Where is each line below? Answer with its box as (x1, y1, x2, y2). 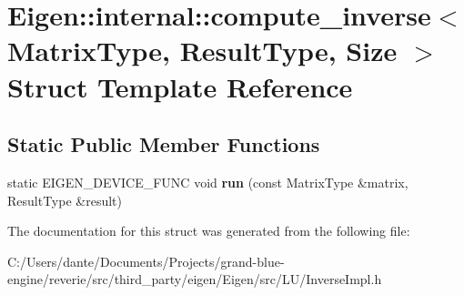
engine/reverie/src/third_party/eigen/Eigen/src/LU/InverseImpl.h (7, 270, 382, 289)
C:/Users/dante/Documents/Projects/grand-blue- (7, 251, 285, 270)
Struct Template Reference (7, 67, 353, 105)
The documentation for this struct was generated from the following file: (7, 221, 410, 240)
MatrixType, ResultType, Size (7, 32, 398, 69)
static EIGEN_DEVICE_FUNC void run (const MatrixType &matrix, (7, 172, 409, 191)
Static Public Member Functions (7, 130, 320, 158)
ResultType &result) (7, 190, 122, 209)
